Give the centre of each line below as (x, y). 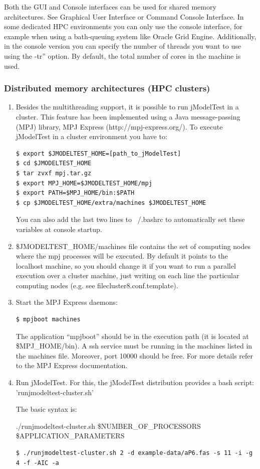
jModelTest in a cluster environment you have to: (91, 136)
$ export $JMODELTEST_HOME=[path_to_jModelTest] (98, 153)
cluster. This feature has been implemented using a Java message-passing (128, 116)
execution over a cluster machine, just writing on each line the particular (127, 275)
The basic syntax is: (46, 409)
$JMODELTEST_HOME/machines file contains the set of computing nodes (133, 246)
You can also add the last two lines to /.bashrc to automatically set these (130, 219)
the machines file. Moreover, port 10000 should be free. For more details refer (135, 355)
